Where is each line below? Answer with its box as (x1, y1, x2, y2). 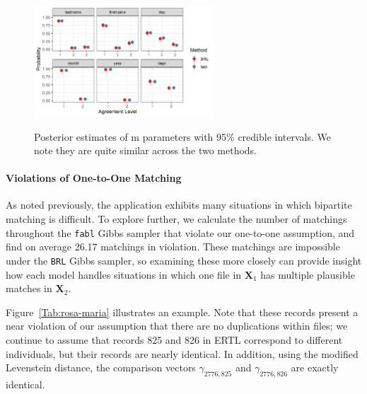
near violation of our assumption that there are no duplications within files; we (6, 318, 348, 333)
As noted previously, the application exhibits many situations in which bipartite (6, 197, 352, 212)
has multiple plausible (260, 267, 355, 282)
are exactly (291, 360, 339, 375)
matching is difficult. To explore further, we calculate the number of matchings (6, 212, 347, 226)
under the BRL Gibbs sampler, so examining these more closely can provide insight (6, 253, 362, 267)
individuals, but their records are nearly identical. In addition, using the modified (6, 346, 359, 361)
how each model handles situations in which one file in (6, 267, 242, 282)
